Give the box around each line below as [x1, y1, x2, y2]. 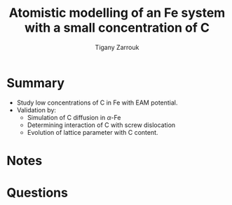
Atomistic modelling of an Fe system [8, 5, 226, 21]
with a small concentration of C [25, 20, 210, 36]
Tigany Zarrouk [95, 43, 139, 51]
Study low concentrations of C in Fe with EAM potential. [16, 98, 178, 107]
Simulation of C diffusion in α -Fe [27, 113, 121, 121]
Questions [6, 185, 68, 201]
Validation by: [16, 105, 57, 114]
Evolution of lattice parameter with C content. [27, 128, 158, 136]
